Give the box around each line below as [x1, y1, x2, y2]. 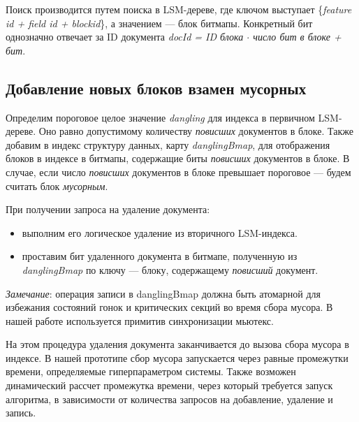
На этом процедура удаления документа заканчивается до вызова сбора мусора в [6, 337, 349, 351]
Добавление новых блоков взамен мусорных [6, 77, 307, 99]
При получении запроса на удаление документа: [6, 202, 210, 217]
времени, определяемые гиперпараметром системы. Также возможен [6, 364, 296, 379]
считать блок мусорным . [6, 178, 108, 193]
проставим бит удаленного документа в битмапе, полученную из [22, 249, 298, 263]
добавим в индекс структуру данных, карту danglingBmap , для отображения [6, 137, 330, 152]
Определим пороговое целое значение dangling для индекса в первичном [6, 110, 315, 124]
